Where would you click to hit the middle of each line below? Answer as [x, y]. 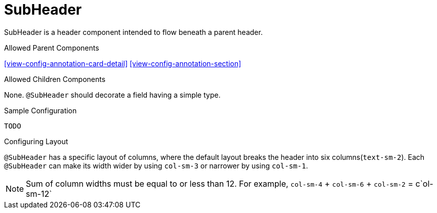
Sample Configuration [41, 110]
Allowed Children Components [55, 79]
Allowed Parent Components [52, 48]
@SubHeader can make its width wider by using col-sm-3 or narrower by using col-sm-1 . [156, 165]
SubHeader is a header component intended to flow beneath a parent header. [133, 32]
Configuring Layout [36, 141]
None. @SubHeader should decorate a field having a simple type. [112, 95]
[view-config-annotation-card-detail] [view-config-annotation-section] [123, 63]
